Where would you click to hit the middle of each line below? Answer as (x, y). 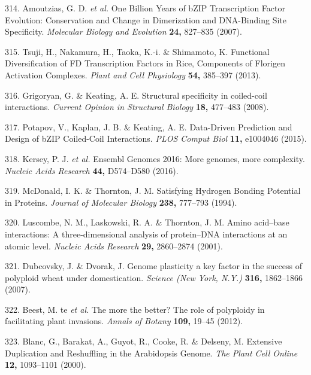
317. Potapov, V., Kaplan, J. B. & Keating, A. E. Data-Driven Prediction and (149, 126)
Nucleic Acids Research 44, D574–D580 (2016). (92, 170)
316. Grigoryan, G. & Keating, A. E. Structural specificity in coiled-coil (136, 95)
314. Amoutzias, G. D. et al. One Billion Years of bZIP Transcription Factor (145, 8)
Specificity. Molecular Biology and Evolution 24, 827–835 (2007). (123, 31)
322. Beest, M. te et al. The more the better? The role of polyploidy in (135, 309)
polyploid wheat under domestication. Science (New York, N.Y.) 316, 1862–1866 (154, 277)
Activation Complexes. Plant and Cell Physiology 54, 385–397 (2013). (133, 74)
